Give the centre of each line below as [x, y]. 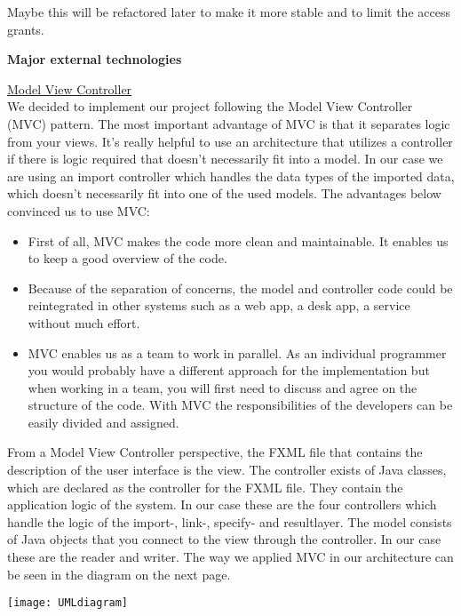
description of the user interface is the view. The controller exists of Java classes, [227, 470]
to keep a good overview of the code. [127, 258]
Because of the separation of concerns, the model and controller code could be [240, 288]
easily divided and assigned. [103, 422]
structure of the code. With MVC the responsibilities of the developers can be [240, 405]
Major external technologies [95, 59]
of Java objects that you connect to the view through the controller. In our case [224, 539]
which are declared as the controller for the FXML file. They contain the [205, 487]
